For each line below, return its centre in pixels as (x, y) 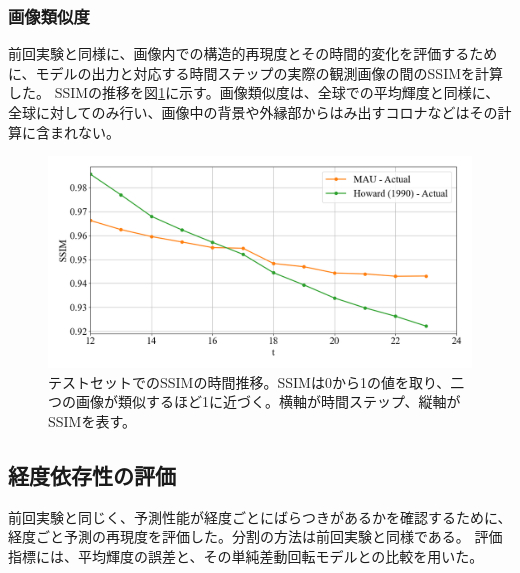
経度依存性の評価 (92, 474)
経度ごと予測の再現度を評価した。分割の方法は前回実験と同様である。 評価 (255, 536)
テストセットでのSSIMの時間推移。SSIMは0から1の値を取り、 (249, 381)
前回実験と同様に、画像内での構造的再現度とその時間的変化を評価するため (253, 53)
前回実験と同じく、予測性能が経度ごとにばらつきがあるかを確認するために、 (260, 516)
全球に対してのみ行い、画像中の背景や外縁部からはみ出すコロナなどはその (253, 112)
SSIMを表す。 (92, 420)
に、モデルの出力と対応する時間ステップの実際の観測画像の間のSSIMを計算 (256, 72)
